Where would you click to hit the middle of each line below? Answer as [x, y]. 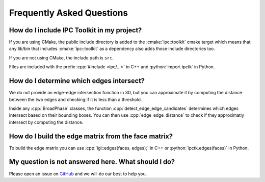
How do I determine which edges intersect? [77, 81]
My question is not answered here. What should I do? [92, 162]
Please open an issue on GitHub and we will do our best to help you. [78, 174]
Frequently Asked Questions [68, 13]
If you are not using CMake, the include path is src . [61, 58]
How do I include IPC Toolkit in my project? [76, 30]
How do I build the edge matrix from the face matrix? [91, 136]
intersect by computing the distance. [46, 122]
